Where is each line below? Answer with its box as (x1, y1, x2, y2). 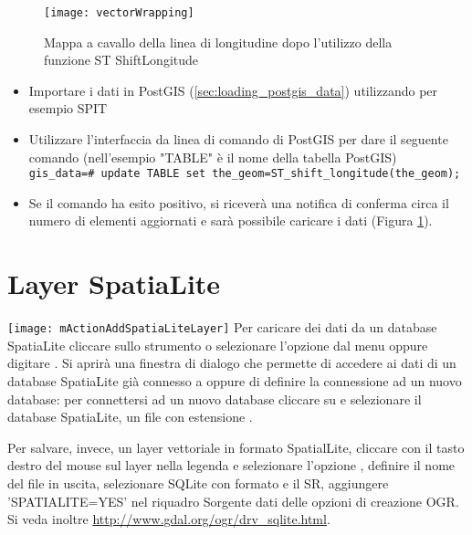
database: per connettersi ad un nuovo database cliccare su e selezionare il (7, 389, 422, 408)
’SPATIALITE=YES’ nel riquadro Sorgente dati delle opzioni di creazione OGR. (7, 491, 459, 510)
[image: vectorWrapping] (44, 6, 194, 19)
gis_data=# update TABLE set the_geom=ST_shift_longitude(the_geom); (28, 167, 461, 181)
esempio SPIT (28, 99, 108, 118)
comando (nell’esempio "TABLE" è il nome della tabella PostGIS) (28, 147, 397, 166)
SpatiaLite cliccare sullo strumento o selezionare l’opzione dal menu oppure (7, 335, 428, 354)
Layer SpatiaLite (7, 265, 221, 302)
